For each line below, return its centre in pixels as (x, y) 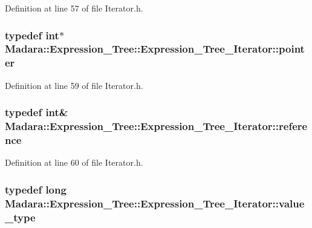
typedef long (36, 189)
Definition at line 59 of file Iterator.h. (74, 85)
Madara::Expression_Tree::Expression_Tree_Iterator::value (155, 203)
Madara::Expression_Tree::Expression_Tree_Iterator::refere (156, 126)
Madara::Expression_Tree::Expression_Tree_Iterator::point (155, 49)
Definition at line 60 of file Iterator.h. (74, 162)
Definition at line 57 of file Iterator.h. (74, 8)
